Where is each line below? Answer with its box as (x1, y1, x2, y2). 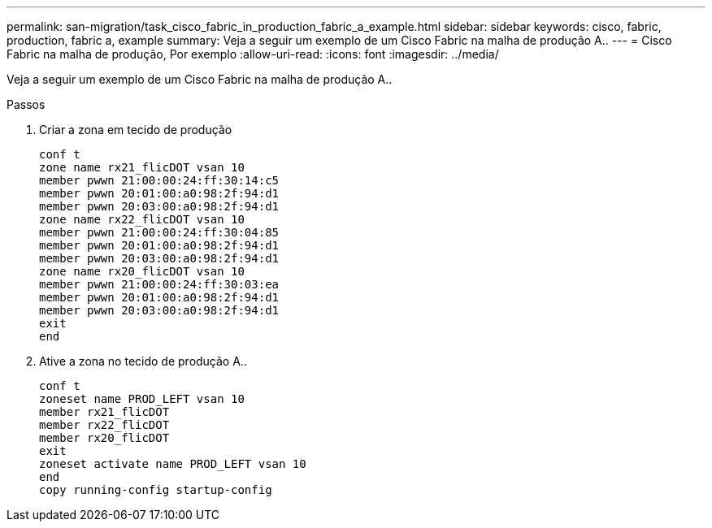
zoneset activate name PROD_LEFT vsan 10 (39, 457, 306, 470)
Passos (7, 97, 46, 111)
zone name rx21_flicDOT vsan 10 (39, 161, 245, 174)
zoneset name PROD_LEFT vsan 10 (39, 392, 245, 405)
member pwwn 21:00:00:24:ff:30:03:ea (39, 278, 280, 291)
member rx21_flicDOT (39, 405, 170, 418)
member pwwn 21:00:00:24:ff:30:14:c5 (39, 174, 280, 187)
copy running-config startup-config (39, 483, 272, 496)
